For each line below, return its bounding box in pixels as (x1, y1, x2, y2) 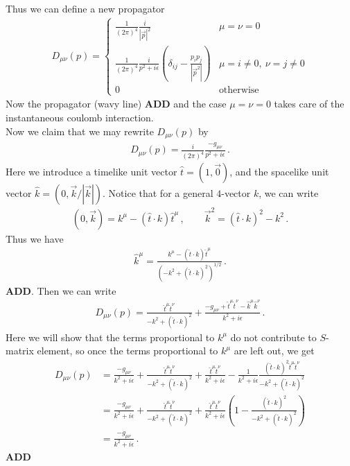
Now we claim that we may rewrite (6, 123, 154, 138)
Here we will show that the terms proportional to (6, 329, 215, 344)
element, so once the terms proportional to (37, 343, 218, 358)
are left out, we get (234, 343, 315, 358)
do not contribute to (230, 329, 317, 344)
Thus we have (6, 231, 64, 245)
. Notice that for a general (103, 186, 213, 200)
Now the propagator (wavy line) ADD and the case (6, 96, 227, 111)
